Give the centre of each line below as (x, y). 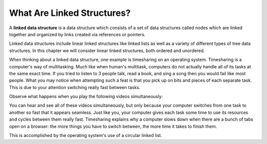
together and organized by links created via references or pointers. (77, 34)
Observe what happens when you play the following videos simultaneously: (86, 96)
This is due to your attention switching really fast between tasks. (75, 87)
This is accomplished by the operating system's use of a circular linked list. (86, 136)
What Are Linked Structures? (70, 13)
